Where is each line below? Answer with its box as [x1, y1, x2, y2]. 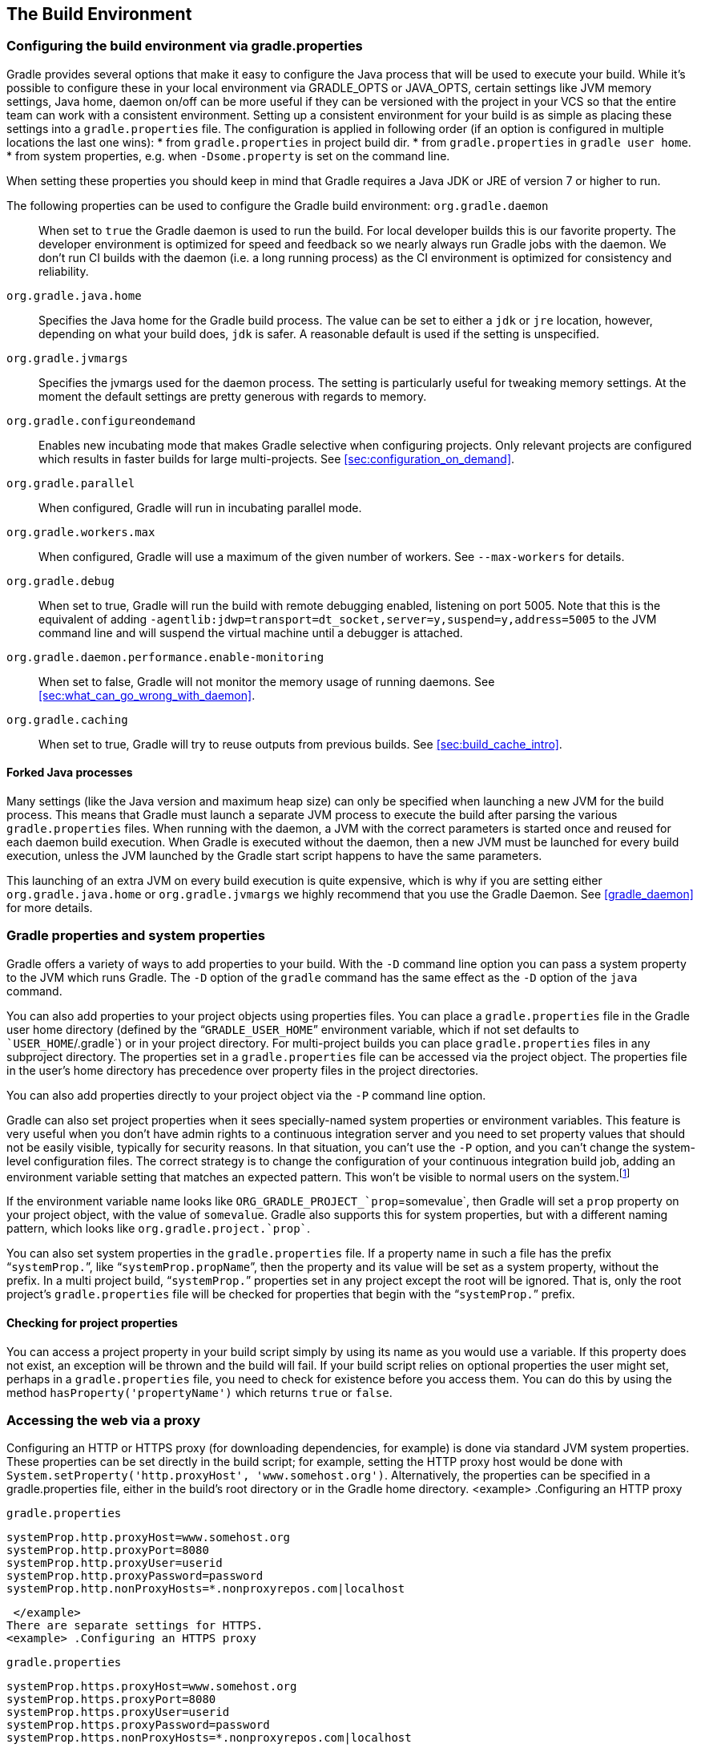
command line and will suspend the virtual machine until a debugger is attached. [38, 625, 463, 640]
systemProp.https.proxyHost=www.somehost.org [6, 1680, 297, 1694]
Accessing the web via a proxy [6, 1412, 201, 1429]
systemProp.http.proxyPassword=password [6, 1569, 264, 1583]
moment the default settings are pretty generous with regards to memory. [38, 389, 427, 403]
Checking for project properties [6, 1316, 178, 1330]
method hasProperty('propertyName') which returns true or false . [6, 1385, 393, 1399]
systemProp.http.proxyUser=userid [6, 1556, 223, 1570]
